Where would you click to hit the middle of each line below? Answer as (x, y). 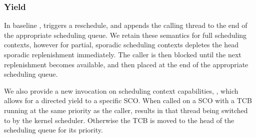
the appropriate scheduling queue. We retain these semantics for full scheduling (125, 35)
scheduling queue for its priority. (53, 130)
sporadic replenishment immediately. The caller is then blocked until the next (123, 54)
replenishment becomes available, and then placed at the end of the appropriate (126, 64)
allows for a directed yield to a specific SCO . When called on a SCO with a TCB (128, 100)
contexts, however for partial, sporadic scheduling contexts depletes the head (121, 45)
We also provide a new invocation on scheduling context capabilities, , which (121, 90)
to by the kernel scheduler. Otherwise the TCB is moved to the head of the (119, 120)
